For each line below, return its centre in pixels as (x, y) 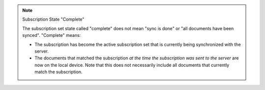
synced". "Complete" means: (52, 35)
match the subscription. (59, 72)
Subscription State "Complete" (53, 19)
